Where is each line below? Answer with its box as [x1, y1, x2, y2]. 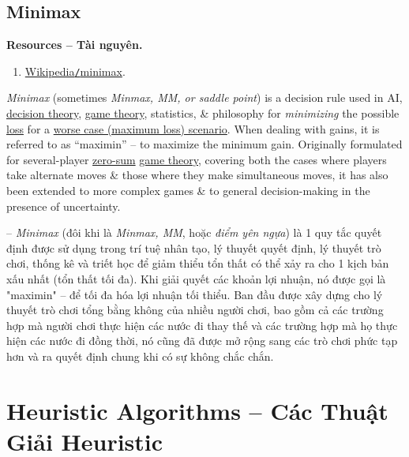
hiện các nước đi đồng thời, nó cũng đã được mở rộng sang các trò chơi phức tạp [6, 332, 398, 349]
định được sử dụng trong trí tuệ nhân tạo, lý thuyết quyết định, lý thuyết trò [6, 239, 381, 256]
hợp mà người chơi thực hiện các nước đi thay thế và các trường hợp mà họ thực [6, 317, 398, 333]
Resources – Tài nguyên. [6, 36, 143, 53]
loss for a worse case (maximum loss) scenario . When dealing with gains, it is [6, 120, 380, 137]
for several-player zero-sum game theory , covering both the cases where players [6, 151, 387, 167]
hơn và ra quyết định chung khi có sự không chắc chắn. [6, 347, 274, 364]
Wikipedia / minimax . [24, 62, 126, 79]
